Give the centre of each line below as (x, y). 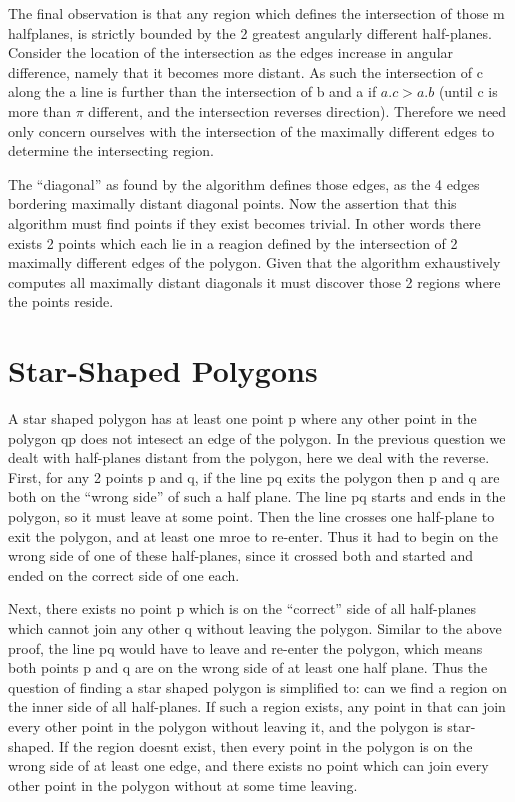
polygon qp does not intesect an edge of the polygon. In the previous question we (257, 437)
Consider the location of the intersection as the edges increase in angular (231, 52)
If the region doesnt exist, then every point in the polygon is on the (266, 745)
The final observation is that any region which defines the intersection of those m (256, 13)
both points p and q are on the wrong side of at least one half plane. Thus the (248, 667)
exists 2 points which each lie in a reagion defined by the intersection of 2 (233, 242)
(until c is (468, 91)
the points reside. (61, 301)
